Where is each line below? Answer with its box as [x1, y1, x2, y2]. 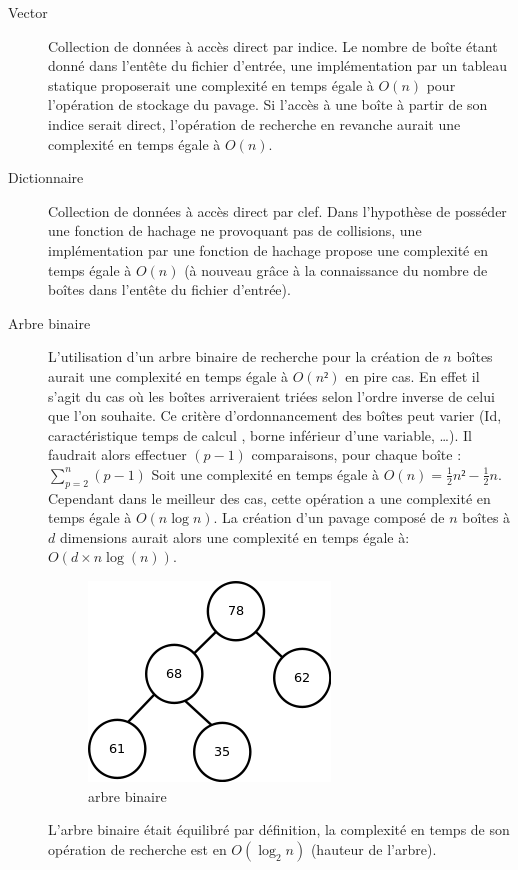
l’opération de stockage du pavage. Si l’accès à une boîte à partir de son [48, 94, 488, 115]
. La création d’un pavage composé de [213, 507, 445, 528]
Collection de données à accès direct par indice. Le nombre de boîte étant [48, 35, 498, 56]
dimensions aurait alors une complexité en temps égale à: [59, 526, 410, 547]
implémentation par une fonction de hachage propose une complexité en [48, 239, 488, 260]
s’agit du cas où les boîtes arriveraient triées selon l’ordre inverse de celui [48, 385, 495, 406]
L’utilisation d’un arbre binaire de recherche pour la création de [48, 346, 439, 367]
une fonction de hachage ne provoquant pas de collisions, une [48, 220, 422, 241]
